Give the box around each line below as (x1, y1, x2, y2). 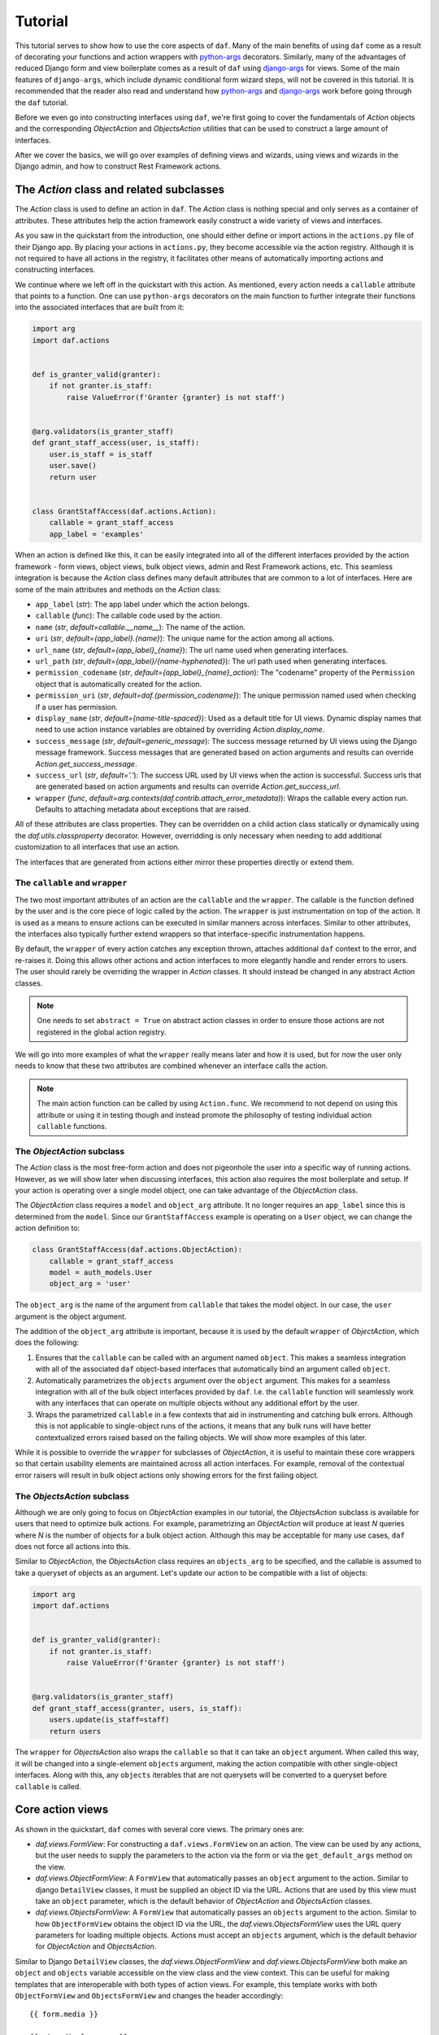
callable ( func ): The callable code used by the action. (35, 610, 223, 620)
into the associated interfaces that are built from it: (15, 302, 185, 313)
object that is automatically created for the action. (35, 679, 202, 689)
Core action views (15, 1803, 109, 1817)
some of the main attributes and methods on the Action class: (15, 584, 222, 594)
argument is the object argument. (15, 1311, 127, 1321)
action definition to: (15, 1223, 80, 1233)
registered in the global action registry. (37, 1026, 167, 1037)
